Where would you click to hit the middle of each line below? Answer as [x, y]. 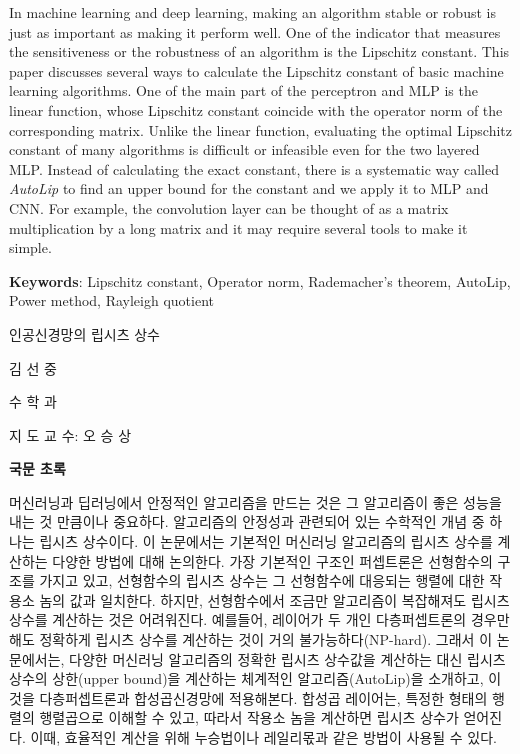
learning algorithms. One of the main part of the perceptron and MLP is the [243, 90]
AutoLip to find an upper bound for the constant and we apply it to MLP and [249, 188]
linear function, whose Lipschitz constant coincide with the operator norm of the [256, 109]
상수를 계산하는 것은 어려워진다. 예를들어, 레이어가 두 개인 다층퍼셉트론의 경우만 [259, 619]
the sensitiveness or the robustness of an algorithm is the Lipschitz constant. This [259, 51]
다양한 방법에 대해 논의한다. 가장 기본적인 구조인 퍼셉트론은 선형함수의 [272, 560]
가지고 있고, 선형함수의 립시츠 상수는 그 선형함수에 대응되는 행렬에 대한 [262, 580]
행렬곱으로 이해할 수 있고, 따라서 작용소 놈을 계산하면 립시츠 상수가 [249, 717]
